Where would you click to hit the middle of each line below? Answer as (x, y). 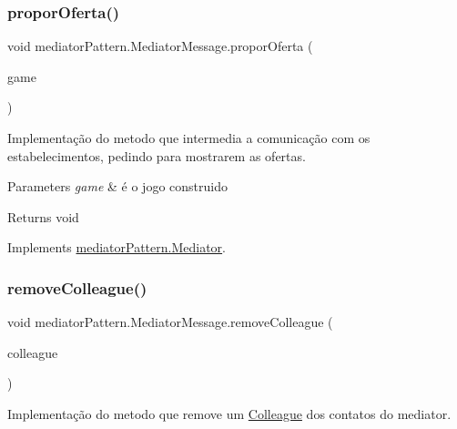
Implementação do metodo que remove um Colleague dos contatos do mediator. (229, 413)
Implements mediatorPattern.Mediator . (117, 247)
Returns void (43, 216)
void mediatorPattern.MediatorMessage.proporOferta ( (160, 46)
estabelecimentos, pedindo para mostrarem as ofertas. (157, 155)
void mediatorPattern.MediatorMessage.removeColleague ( (170, 322)
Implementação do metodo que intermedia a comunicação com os (189, 138)
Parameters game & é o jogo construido (117, 186)
